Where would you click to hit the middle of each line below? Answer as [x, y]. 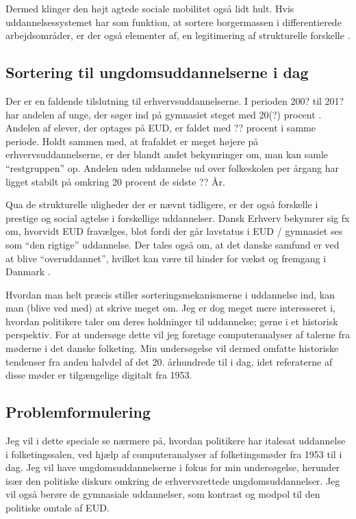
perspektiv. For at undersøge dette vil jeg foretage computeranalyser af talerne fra [178, 334]
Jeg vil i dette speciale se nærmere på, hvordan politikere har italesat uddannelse [176, 441]
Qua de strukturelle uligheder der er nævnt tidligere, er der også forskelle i [162, 204]
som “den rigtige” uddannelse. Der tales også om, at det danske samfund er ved [173, 244]
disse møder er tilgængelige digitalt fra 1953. [99, 375]
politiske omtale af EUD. [58, 508]
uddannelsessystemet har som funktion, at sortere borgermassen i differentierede [174, 22]
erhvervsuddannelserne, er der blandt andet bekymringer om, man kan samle [167, 154]
